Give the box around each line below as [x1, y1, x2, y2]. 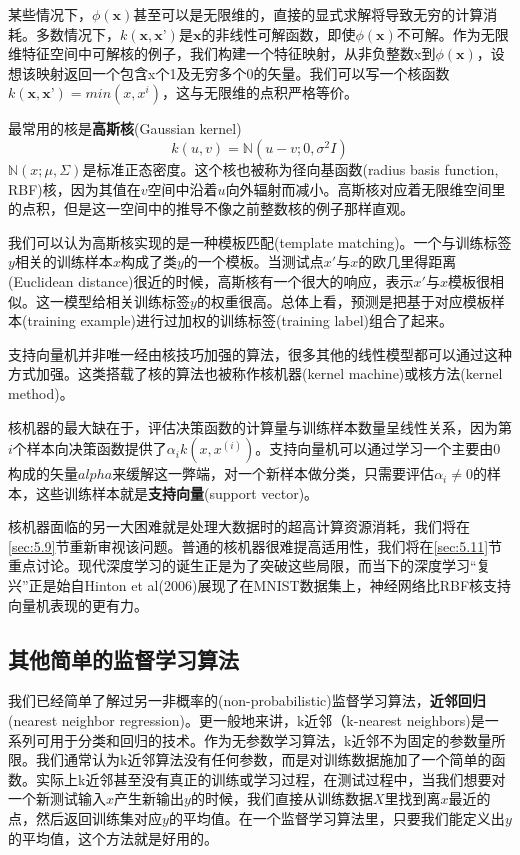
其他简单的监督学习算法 [8, 643, 239, 674]
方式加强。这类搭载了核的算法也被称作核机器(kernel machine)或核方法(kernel [8, 363, 503, 384]
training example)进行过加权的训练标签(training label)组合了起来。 [27, 310, 454, 331]
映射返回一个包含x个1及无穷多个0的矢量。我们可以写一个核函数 [35, 62, 450, 83]
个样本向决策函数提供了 [12, 438, 167, 459]
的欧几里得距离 [358, 251, 457, 272]
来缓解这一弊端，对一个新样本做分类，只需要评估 [112, 463, 435, 484]
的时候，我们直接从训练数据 [190, 788, 373, 809]
